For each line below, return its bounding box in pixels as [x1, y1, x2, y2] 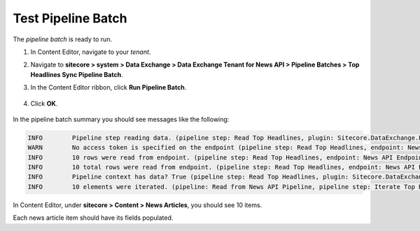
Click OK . [30, 99, 58, 108]
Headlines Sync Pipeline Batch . [30, 70, 123, 78]
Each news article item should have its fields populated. [13, 213, 174, 222]
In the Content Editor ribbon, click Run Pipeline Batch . [30, 83, 187, 92]
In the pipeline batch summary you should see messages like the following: [13, 115, 230, 123]
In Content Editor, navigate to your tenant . [30, 48, 151, 56]
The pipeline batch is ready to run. [13, 35, 112, 43]
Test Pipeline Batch [13, 10, 127, 26]
